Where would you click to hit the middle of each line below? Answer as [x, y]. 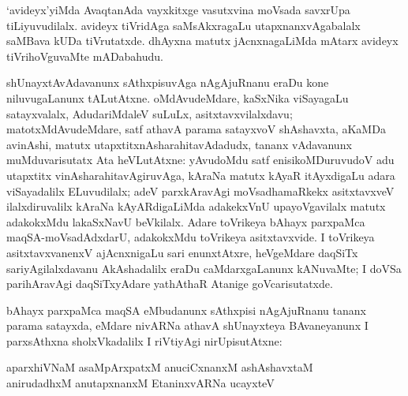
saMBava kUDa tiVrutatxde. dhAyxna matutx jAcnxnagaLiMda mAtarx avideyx [202, 41]
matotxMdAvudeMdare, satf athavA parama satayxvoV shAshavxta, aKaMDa [196, 129]
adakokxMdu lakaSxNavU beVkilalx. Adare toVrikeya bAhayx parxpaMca [186, 221]
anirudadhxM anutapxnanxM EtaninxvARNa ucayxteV [140, 383]
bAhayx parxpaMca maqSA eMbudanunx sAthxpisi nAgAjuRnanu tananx [186, 310]
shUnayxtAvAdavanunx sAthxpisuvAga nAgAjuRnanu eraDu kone [168, 82]
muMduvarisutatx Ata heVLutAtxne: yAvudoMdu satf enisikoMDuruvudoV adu [200, 160]
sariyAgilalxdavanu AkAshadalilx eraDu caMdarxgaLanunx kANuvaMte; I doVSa [204, 268]
